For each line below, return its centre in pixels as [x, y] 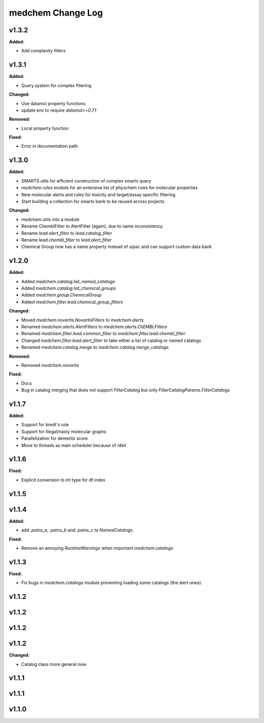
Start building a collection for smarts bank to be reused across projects [93, 201]
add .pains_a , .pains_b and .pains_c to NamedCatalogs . [77, 530]
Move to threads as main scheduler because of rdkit [74, 445]
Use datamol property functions [53, 103]
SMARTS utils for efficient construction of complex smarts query [86, 181]
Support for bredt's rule [45, 425]
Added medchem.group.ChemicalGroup [62, 295]
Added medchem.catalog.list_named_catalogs [68, 281]
